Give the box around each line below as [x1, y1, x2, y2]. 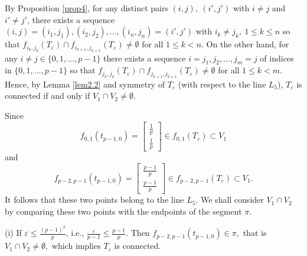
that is [243, 226, 267, 239]
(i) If [5, 226, 22, 239]
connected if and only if [5, 89, 90, 102]
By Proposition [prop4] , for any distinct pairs [5, 2, 168, 14]
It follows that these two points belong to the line [5, 193, 184, 206]
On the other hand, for [206, 38, 289, 50]
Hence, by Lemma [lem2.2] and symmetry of [5, 77, 165, 90]
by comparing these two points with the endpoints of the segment [5, 205, 242, 217]
